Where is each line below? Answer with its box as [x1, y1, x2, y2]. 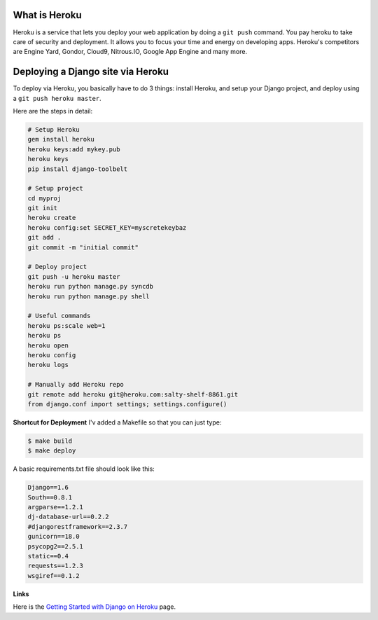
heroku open [27, 341, 69, 350]
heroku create [27, 214, 76, 222]
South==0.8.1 [27, 493, 73, 501]
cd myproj [27, 194, 62, 202]
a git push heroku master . [13, 94, 101, 102]
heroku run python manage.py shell [27, 292, 150, 301]
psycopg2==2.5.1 [27, 542, 84, 550]
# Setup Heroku [27, 125, 80, 133]
